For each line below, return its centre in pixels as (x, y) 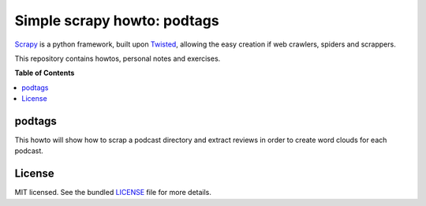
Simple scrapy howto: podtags (117, 21)
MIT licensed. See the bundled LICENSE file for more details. (113, 193)
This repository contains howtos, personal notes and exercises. (118, 58)
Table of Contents (45, 73)
